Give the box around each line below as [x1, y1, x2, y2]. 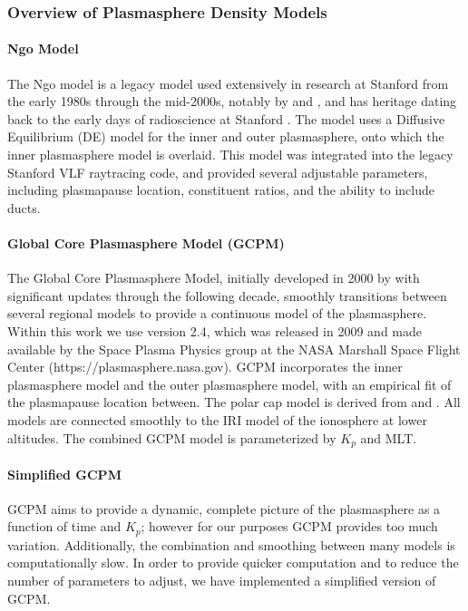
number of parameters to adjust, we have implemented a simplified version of [7, 571, 436, 590]
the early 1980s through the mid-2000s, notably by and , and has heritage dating [7, 92, 457, 111]
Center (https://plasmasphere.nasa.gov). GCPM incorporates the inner [7, 357, 403, 376]
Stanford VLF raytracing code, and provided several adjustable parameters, [7, 162, 428, 181]
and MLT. [360, 428, 417, 447]
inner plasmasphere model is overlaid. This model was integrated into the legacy [7, 145, 453, 164]
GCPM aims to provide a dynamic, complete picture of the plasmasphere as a [7, 499, 441, 518]
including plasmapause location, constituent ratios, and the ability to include [7, 180, 434, 199]
